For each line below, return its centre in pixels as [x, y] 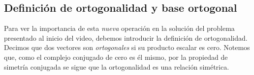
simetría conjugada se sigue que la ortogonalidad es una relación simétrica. [117, 66]
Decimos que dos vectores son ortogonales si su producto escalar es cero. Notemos [127, 47]
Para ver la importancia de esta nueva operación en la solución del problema [119, 28]
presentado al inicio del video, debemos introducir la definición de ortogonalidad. [126, 37]
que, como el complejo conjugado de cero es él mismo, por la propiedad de [116, 57]
